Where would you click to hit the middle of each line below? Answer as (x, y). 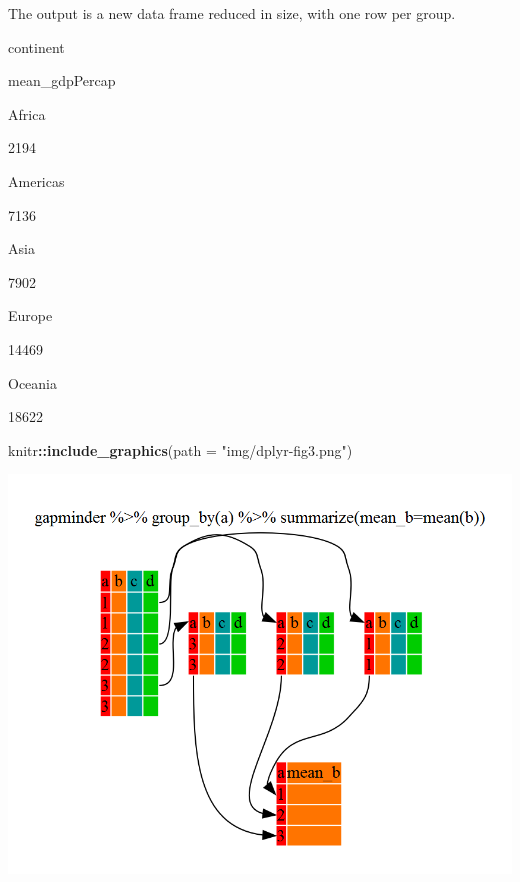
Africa (27, 113)
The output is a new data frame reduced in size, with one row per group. (232, 13)
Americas (36, 180)
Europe (30, 315)
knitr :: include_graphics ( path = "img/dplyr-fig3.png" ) (180, 449)
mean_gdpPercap (62, 80)
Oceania (32, 382)
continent (36, 46)
